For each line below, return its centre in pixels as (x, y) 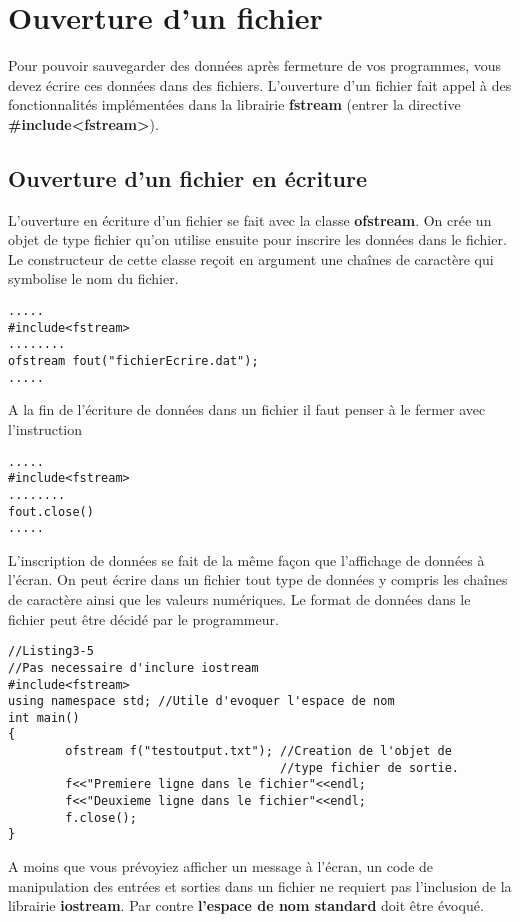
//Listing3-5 (51, 651)
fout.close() (51, 511)
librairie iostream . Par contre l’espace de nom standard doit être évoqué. (246, 905)
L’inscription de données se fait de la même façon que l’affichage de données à (246, 559)
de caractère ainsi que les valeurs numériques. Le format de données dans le (239, 599)
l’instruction (45, 428)
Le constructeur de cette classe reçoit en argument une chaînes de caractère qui (251, 258)
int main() (44, 717)
